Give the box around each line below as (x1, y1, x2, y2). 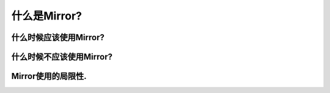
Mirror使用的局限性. (11, 71, 87, 81)
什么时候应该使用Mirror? (11, 32, 105, 43)
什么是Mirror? (11, 9, 82, 22)
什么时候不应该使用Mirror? (11, 52, 113, 62)
